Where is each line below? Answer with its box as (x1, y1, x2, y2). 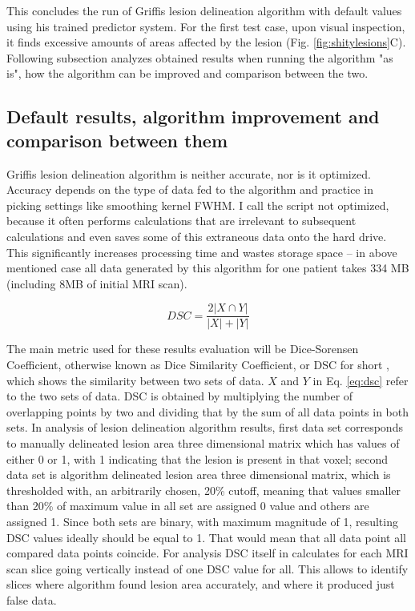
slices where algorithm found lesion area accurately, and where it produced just (6, 576, 395, 593)
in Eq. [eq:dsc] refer (312, 372, 409, 388)
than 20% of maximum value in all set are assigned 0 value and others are (6, 497, 369, 514)
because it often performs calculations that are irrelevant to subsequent (6, 212, 357, 229)
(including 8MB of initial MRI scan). (6, 275, 187, 291)
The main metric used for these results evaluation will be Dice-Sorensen (6, 340, 359, 357)
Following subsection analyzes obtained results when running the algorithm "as (6, 49, 393, 66)
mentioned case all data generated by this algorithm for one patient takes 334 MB (6, 259, 409, 276)
